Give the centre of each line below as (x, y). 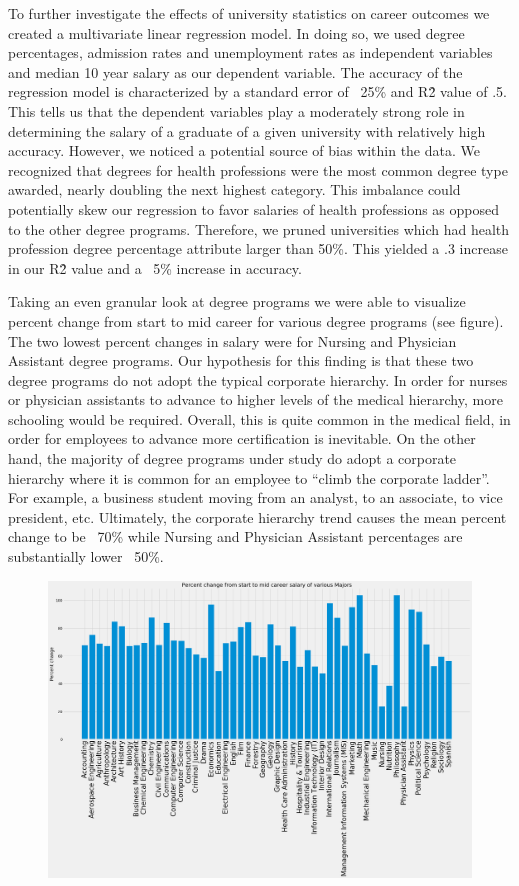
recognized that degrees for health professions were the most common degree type (258, 169)
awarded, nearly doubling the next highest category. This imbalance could (234, 189)
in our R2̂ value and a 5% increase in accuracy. (155, 267)
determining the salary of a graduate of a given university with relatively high (247, 130)
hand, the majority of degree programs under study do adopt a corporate (232, 458)
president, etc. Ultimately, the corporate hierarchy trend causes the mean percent (257, 516)
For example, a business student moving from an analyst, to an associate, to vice (255, 497)
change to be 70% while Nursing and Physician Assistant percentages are (235, 536)
